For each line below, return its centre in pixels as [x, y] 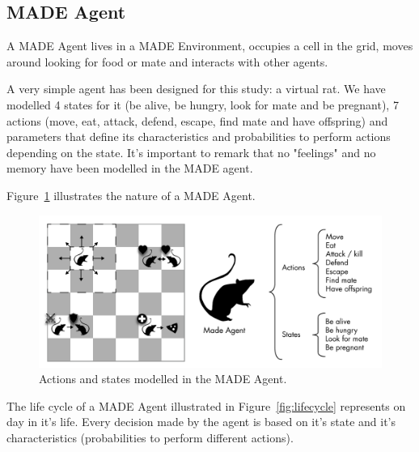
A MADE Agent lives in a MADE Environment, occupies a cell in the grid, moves [210, 46]
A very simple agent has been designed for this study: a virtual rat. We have [196, 89]
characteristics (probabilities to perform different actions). [150, 437]
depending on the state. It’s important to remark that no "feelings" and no [191, 152]
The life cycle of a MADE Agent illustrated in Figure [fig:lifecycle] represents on [206, 405]
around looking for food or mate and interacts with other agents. [167, 61]
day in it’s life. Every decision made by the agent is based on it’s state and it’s [201, 422]
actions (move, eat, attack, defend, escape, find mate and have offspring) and [197, 120]
